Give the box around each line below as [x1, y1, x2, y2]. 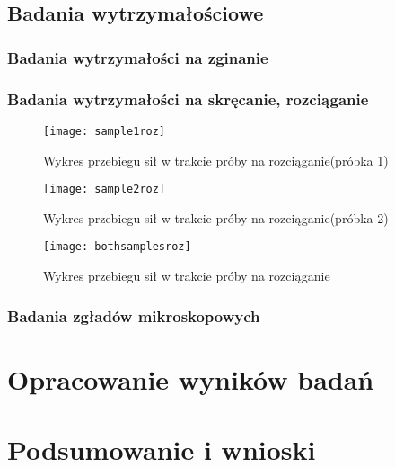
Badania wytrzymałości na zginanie [7, 46, 268, 68]
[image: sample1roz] [43, 124, 166, 138]
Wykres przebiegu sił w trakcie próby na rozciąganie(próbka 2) [43, 208, 389, 227]
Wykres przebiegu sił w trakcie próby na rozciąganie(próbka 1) [43, 150, 389, 169]
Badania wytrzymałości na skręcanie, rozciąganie [7, 87, 369, 110]
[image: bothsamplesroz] [43, 240, 191, 254]
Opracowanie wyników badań [7, 360, 374, 397]
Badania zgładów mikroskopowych [7, 304, 260, 327]
